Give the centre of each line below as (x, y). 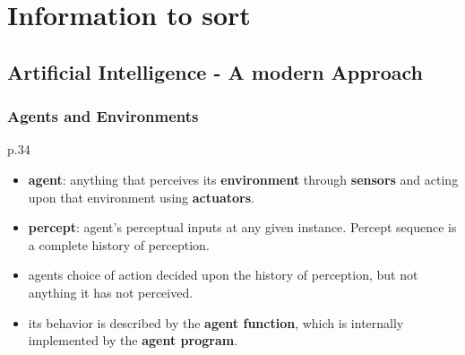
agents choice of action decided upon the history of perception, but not (223, 275)
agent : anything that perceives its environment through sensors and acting (243, 179)
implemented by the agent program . (133, 340)
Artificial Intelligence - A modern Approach (215, 71)
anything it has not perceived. (111, 292)
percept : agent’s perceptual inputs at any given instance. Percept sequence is (242, 227)
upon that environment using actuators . (141, 197)
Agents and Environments (103, 116)
